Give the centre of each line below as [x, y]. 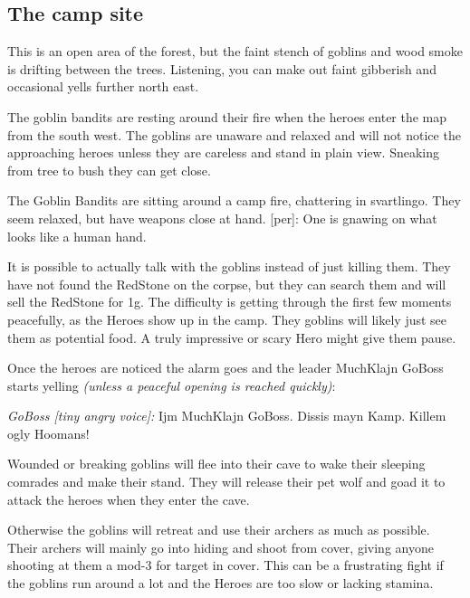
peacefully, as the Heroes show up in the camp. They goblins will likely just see [227, 319]
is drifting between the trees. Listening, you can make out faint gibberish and [222, 68]
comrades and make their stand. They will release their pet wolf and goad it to [226, 482]
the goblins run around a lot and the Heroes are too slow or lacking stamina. [221, 583]
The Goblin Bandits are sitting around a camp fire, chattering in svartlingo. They [234, 200]
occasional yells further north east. [103, 86]
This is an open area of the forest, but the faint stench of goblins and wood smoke [235, 51]
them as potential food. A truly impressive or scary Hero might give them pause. [232, 337]
